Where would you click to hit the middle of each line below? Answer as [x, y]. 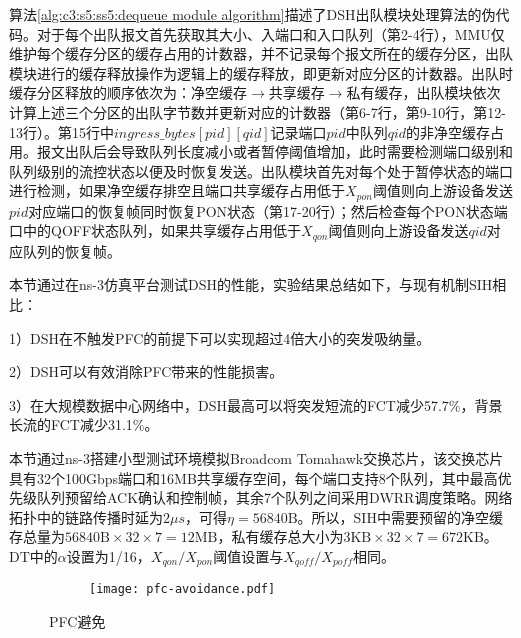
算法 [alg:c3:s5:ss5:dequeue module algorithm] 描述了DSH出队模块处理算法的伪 [252, 14]
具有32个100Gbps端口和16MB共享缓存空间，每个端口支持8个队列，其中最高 [253, 477]
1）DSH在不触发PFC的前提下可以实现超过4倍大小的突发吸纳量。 [220, 337]
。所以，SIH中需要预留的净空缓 [400, 516]
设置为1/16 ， [108, 555]
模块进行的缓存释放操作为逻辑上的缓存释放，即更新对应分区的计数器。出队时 [261, 72]
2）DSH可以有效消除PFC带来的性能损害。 [146, 371]
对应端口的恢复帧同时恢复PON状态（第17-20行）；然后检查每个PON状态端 [268, 210]
